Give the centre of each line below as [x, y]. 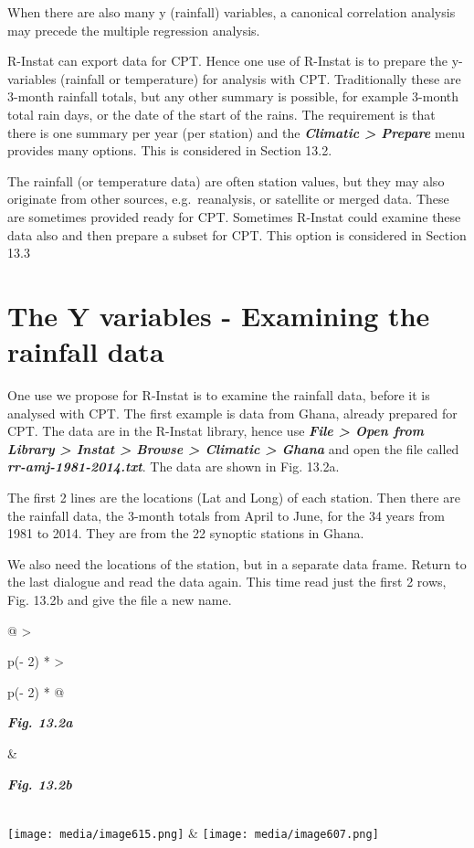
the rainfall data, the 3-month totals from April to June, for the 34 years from [226, 515]
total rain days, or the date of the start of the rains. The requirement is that [221, 114]
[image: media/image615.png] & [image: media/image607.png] [193, 832]
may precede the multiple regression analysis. [134, 30]
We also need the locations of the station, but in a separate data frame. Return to [237, 563]
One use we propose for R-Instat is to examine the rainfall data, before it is [219, 395]
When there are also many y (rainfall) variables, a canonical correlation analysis [232, 12]
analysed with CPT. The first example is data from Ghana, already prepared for [232, 413]
